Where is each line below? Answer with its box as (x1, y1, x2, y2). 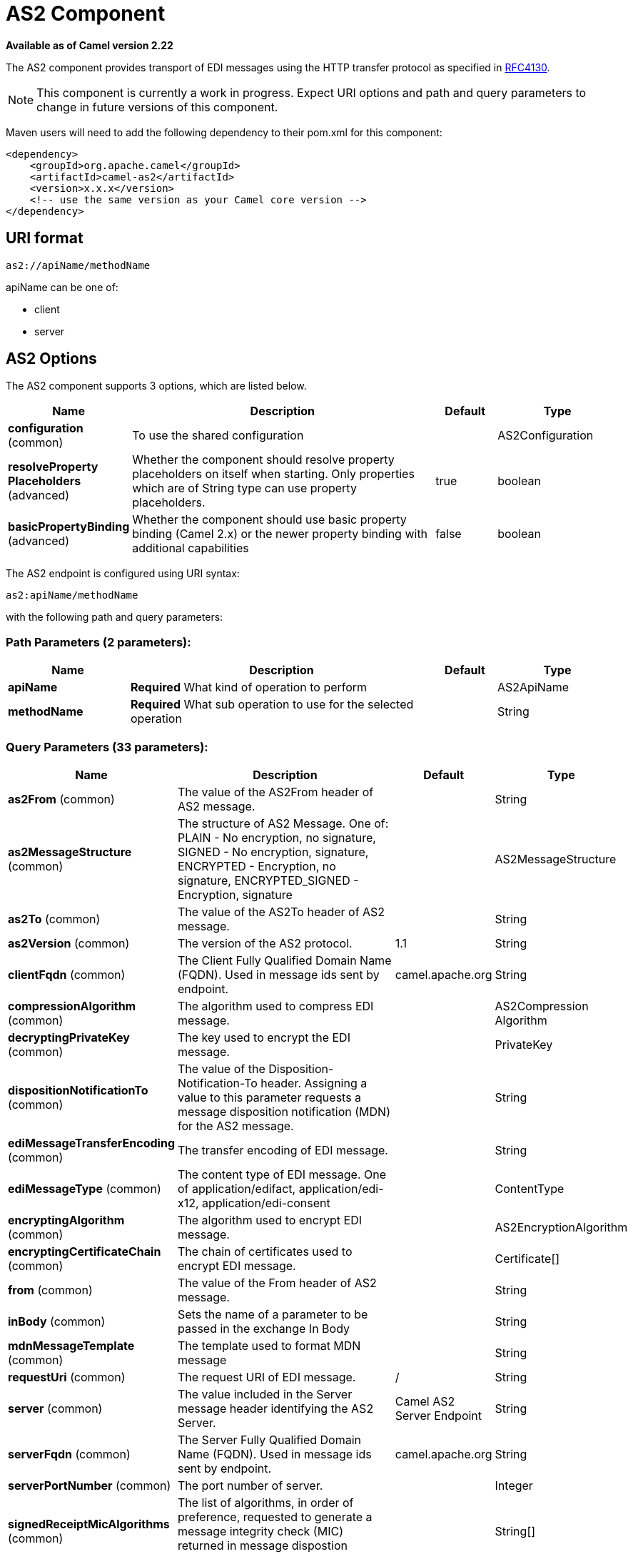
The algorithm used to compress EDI (178, 998, 374, 1013)
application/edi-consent (202, 1195, 330, 1210)
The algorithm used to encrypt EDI (178, 1212, 363, 1227)
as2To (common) (8, 911, 101, 926)
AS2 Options (6, 350, 97, 368)
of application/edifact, (178, 1181, 296, 1196)
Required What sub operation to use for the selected (131, 697, 414, 712)
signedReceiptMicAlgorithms (8, 1516, 170, 1531)
